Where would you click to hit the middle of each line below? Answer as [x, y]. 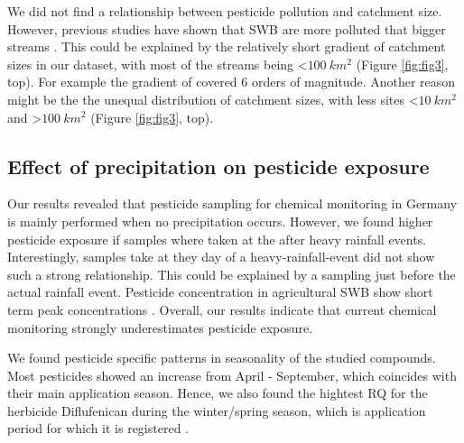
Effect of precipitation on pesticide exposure [218, 166]
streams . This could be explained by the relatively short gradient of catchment [227, 46]
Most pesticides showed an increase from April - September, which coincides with [232, 375]
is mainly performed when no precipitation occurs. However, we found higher [220, 221]
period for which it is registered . [98, 428]
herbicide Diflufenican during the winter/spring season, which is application [217, 410]
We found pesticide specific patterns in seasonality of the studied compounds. [222, 358]
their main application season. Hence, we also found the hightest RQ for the [218, 393]
